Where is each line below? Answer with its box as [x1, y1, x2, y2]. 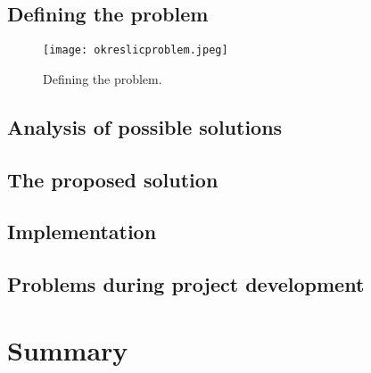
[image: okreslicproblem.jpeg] [43, 44, 228, 57]
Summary [7, 331, 128, 368]
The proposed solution [7, 165, 218, 193]
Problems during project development [7, 270, 365, 298]
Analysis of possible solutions [7, 112, 283, 140]
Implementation [7, 218, 157, 245]
